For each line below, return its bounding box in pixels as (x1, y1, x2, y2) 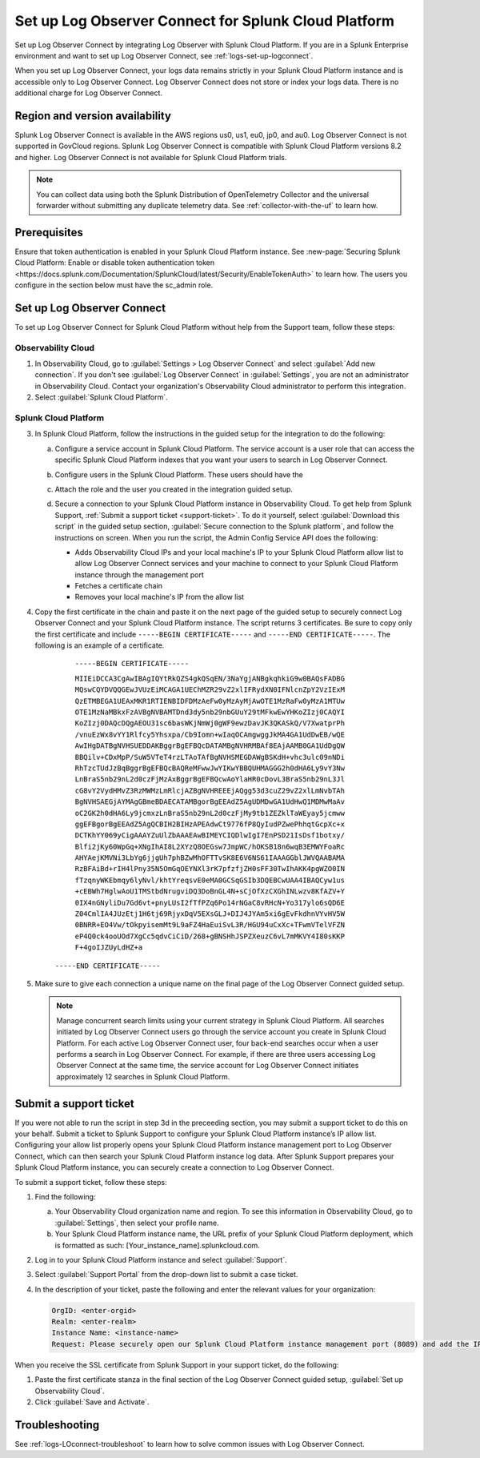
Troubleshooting (14, 1418, 100, 1432)
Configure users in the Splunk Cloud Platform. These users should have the (54, 469, 303, 480)
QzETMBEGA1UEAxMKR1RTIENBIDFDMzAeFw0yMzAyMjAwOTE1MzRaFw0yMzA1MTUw (74, 697, 346, 705)
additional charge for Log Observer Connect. (14, 88, 163, 98)
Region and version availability (14, 109, 172, 123)
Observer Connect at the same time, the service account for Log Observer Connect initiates (56, 1061, 359, 1070)
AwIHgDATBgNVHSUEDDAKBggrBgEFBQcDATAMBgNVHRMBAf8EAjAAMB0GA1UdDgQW (74, 741, 346, 750)
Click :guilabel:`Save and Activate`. (34, 1397, 150, 1407)
